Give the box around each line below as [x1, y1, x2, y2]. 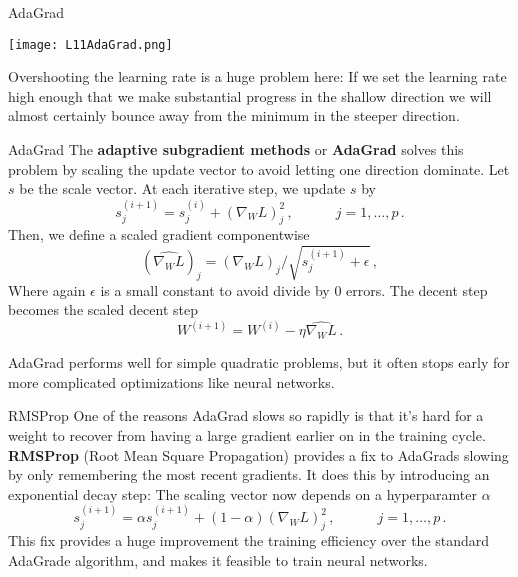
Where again [8, 279, 86, 300]
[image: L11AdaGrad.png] [8, 37, 173, 52]
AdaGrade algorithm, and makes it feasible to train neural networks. [8, 549, 428, 570]
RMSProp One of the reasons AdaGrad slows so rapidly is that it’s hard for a [8, 405, 484, 426]
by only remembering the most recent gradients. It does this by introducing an [8, 464, 490, 485]
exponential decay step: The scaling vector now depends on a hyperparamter [8, 483, 477, 504]
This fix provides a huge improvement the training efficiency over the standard [8, 529, 490, 550]
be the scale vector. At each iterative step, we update [19, 178, 346, 199]
